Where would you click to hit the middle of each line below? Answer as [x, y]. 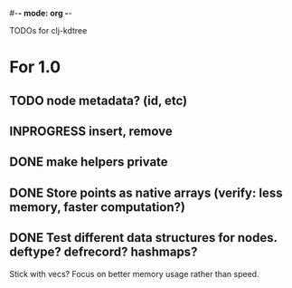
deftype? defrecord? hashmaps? [104, 252]
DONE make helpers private [89, 162]
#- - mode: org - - [41, 13]
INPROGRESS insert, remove [91, 131]
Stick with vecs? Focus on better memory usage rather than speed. [134, 274]
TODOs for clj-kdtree [48, 30]
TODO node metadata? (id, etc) [99, 100]
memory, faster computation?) [97, 207]
